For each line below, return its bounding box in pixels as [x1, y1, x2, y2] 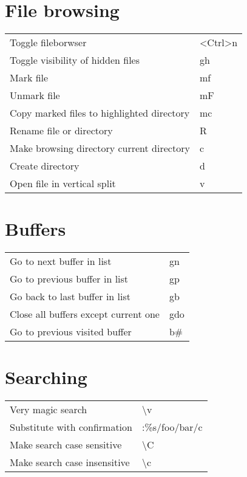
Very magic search [10, 402, 87, 417]
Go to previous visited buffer [10, 324, 132, 339]
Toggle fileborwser [10, 35, 87, 50]
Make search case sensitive [10, 438, 122, 452]
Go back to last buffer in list [10, 289, 130, 304]
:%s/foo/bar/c [141, 420, 203, 434]
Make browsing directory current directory [10, 141, 190, 156]
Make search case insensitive [10, 455, 130, 470]
